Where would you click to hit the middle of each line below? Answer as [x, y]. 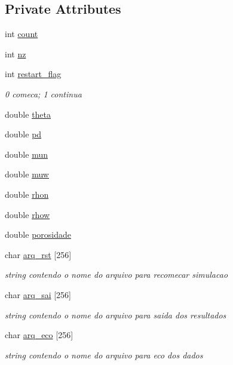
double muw [27, 174]
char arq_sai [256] [38, 294]
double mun [26, 154]
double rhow [27, 214]
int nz [16, 53]
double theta [28, 114]
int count [22, 34]
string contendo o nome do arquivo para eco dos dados [104, 355]
